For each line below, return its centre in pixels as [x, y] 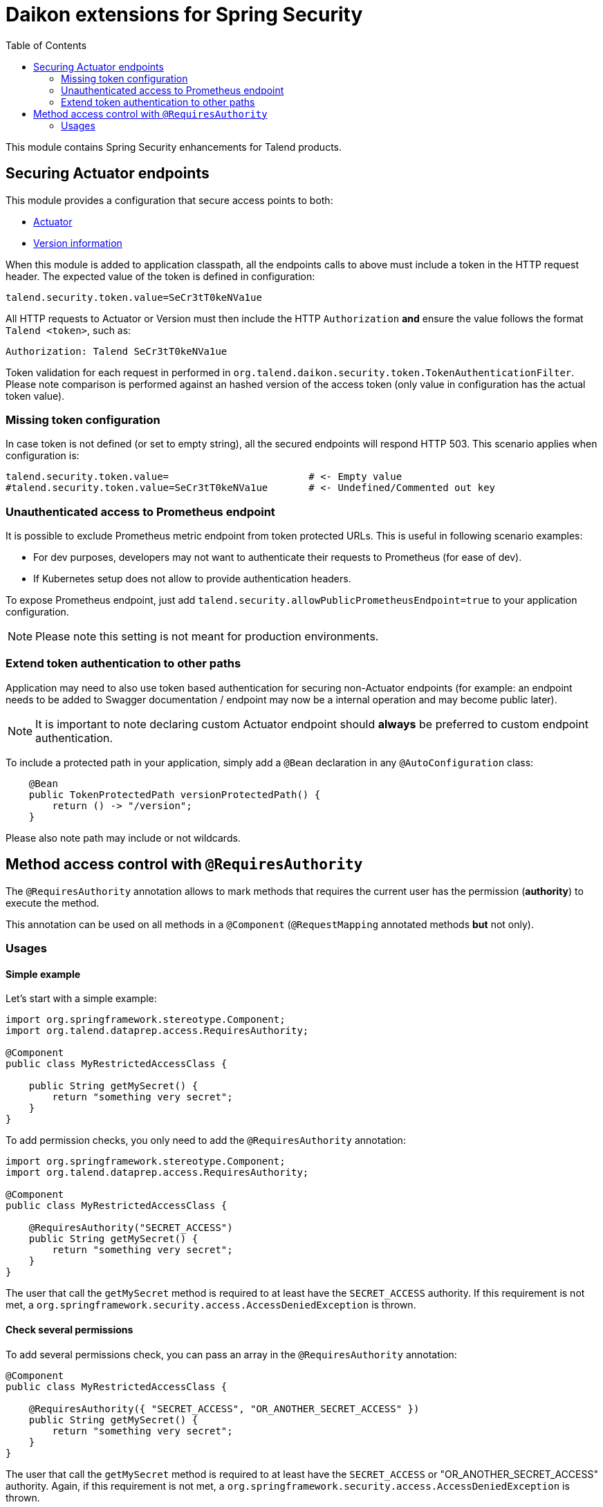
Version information [78, 243]
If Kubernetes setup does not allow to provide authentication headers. [192, 579]
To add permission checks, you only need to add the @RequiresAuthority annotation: [206, 1140]
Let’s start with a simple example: [81, 999]
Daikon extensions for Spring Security [184, 15]
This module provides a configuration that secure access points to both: [169, 200]
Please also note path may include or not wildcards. [123, 838]
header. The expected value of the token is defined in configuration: [160, 276]
